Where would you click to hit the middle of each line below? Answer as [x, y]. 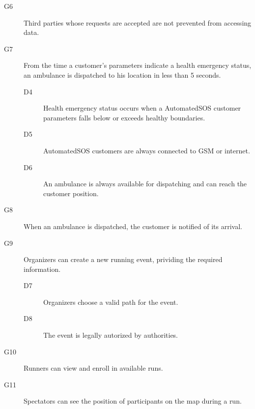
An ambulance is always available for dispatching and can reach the [145, 184]
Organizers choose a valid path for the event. [111, 302]
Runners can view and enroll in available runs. [93, 368]
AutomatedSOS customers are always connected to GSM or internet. [147, 150]
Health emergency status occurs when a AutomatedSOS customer [142, 108]
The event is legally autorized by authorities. [111, 335]
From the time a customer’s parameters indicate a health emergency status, [138, 65]
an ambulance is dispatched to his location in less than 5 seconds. [122, 74]
